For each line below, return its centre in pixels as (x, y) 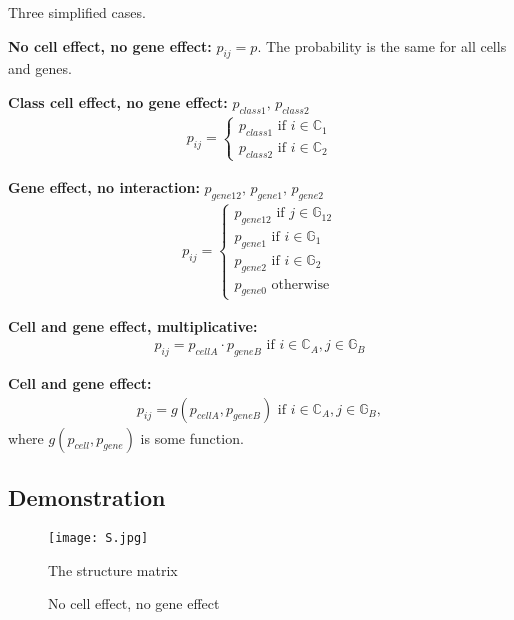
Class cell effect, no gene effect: (118, 101)
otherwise (300, 284)
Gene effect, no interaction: (104, 186)
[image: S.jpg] (98, 537)
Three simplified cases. (77, 12)
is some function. (192, 437)
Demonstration (87, 497)
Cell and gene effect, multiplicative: (133, 325)
